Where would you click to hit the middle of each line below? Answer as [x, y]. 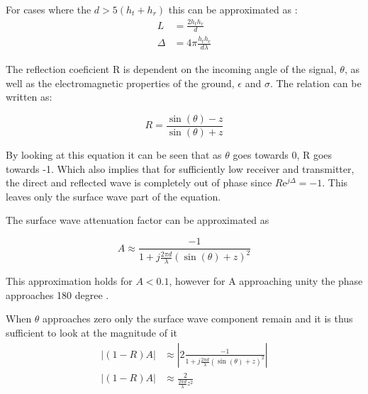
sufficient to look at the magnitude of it [91, 333]
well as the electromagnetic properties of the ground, [120, 83]
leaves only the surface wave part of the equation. [113, 196]
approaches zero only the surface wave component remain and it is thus [198, 319]
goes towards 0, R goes [283, 155]
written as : [29, 97]
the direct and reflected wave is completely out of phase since [139, 182]
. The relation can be [316, 83]
